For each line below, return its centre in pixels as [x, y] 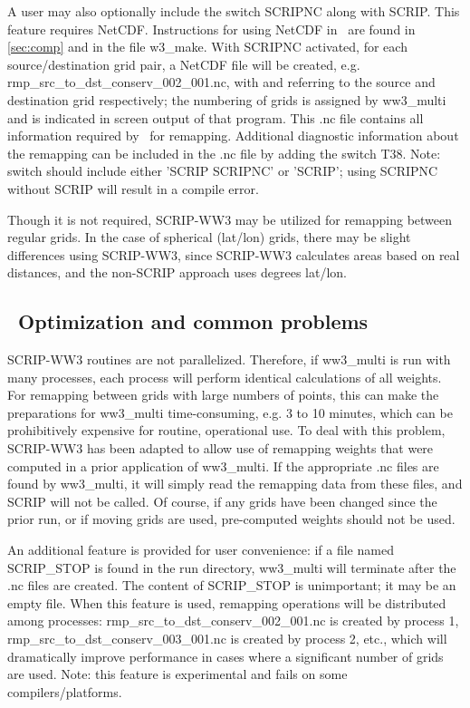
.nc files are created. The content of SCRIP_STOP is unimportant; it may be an [232, 585]
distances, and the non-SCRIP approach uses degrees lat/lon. [177, 272]
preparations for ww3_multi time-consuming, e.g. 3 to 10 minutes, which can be [230, 412]
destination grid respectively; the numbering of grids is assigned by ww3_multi [227, 99]
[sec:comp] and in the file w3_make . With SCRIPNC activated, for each [207, 47]
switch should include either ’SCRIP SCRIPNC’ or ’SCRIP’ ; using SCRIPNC [223, 171]
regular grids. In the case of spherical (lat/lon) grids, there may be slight [209, 237]
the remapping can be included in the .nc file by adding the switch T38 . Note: [224, 153]
